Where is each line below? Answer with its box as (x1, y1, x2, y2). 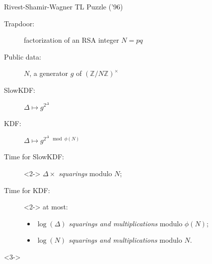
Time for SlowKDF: (4, 151, 64, 162)
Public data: (4, 51, 41, 62)
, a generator (29, 68, 69, 78)
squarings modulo (59, 168, 112, 178)
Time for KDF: (4, 185, 50, 195)
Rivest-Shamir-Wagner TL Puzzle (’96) (4, 1, 123, 11)
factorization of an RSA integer (24, 35, 119, 45)
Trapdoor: (4, 18, 35, 28)
